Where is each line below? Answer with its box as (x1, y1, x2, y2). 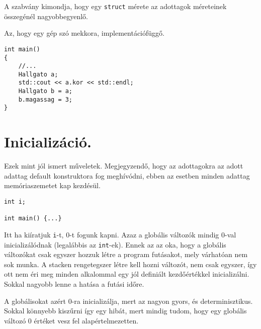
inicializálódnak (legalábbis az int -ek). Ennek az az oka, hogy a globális (4, 239, 226, 250)
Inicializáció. (4, 131, 92, 152)
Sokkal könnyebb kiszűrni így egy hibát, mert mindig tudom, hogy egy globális (4, 305, 247, 316)
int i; (4, 198, 26, 205)
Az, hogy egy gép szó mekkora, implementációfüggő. (4, 28, 164, 38)
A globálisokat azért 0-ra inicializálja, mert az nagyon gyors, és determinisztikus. (4, 295, 253, 306)
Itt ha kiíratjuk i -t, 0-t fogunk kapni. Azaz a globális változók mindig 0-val (4, 229, 236, 239)
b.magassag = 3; (18, 96, 73, 103)
